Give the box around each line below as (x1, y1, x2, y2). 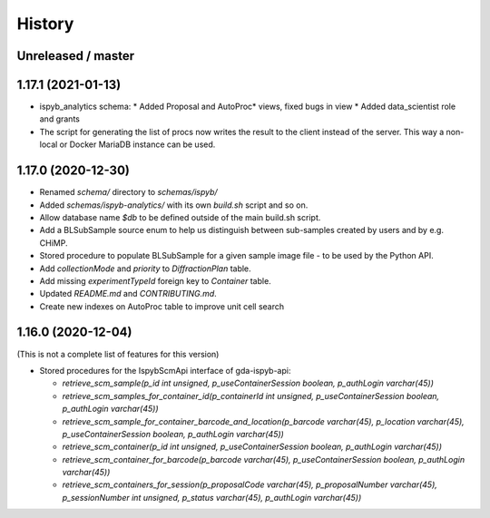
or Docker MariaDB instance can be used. (59, 139, 216, 150)
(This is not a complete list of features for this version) (16, 348, 220, 359)
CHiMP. (39, 237, 68, 249)
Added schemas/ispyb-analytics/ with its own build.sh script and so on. (39, 200, 309, 210)
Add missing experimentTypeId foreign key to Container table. (39, 275, 271, 286)
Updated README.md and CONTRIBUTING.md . (39, 288, 217, 299)
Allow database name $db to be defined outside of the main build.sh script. (39, 211, 321, 222)
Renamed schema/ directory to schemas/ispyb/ (39, 187, 218, 198)
